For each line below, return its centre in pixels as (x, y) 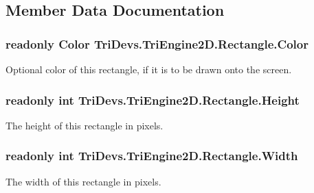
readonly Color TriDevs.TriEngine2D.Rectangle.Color (157, 43)
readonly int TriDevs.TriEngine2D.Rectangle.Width (152, 156)
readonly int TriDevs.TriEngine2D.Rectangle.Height (153, 100)
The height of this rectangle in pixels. (85, 125)
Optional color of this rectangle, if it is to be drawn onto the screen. (149, 69)
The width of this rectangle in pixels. (83, 181)
